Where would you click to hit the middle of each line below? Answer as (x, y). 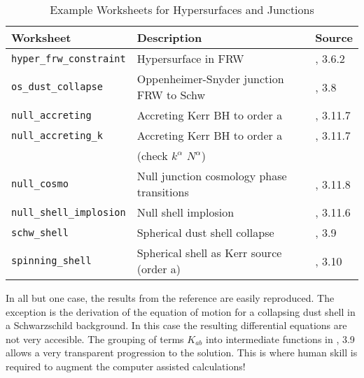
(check (152, 155)
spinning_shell (51, 261)
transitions (163, 192)
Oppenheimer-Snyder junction (210, 79)
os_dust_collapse (57, 87)
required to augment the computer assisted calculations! (126, 366)
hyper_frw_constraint (69, 58)
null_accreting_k (57, 135)
